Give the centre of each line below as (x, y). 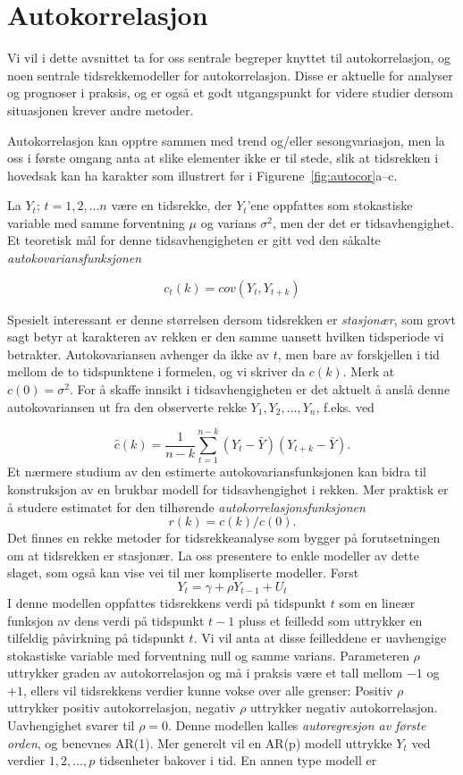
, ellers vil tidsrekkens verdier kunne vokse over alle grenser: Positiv (208, 690)
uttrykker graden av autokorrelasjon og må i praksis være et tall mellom (205, 673)
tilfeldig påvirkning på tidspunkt (96, 638)
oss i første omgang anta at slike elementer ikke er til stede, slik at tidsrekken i (223, 158)
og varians (228, 222)
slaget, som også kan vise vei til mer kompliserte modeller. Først (183, 573)
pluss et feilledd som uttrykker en (330, 620)
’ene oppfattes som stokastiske (330, 205)
